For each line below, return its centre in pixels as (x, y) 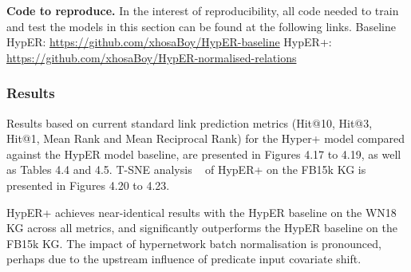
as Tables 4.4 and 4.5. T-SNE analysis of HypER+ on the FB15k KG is (186, 170)
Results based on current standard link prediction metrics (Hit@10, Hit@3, (190, 122)
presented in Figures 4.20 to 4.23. (88, 185)
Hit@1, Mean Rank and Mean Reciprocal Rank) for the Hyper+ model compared (205, 138)
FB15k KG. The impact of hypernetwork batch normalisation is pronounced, (194, 243)
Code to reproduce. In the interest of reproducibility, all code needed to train (203, 10)
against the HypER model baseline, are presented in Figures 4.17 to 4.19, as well (204, 154)
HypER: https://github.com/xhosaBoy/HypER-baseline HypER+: (169, 42)
